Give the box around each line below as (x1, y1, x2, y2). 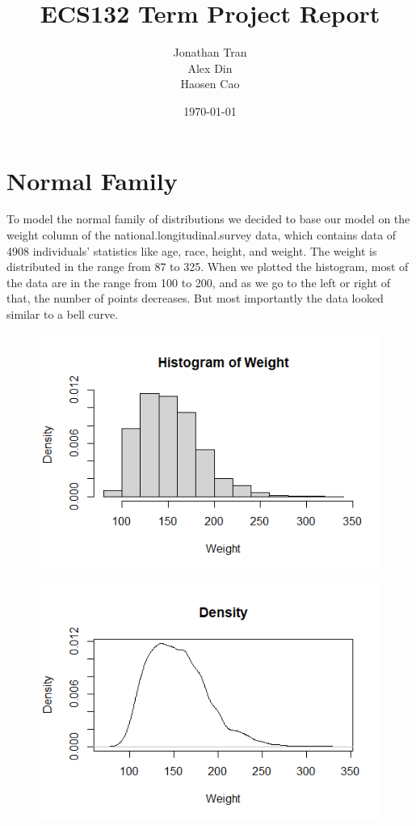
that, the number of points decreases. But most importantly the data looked (6, 290, 384, 307)
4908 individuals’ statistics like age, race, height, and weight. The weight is (6, 242, 377, 259)
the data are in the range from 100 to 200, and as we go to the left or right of (6, 273, 391, 290)
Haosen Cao (180, 75, 240, 92)
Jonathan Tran (173, 44, 247, 61)
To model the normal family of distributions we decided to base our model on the (6, 210, 410, 227)
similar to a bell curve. (6, 306, 119, 322)
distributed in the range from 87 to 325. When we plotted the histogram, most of (6, 258, 409, 275)
